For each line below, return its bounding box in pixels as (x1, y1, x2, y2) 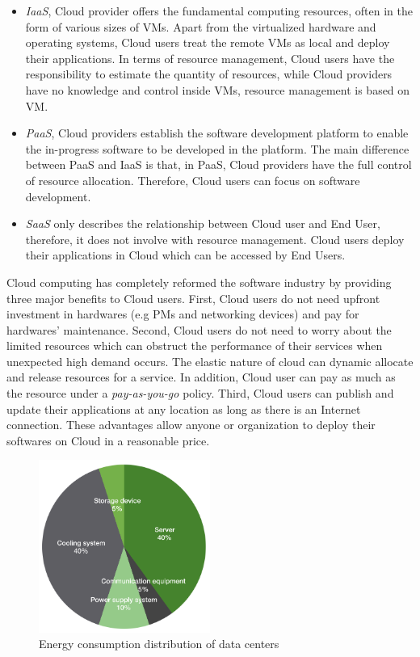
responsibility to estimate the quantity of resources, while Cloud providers (25, 65, 393, 82)
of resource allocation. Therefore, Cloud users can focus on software (25, 171, 360, 188)
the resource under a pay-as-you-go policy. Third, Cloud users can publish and (6, 385, 394, 402)
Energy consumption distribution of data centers (39, 635, 279, 652)
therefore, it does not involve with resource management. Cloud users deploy (25, 230, 405, 247)
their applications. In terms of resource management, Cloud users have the (25, 49, 395, 66)
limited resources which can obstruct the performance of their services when (6, 337, 383, 354)
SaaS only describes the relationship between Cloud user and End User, (25, 215, 380, 232)
